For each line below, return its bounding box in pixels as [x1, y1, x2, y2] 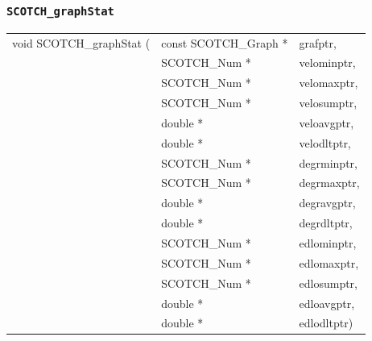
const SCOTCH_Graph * [161, 34, 288, 51]
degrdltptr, [299, 214, 353, 231]
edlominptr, [299, 234, 357, 251]
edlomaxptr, [299, 254, 359, 271]
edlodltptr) [299, 314, 353, 331]
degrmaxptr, [299, 174, 360, 191]
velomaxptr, [299, 74, 358, 91]
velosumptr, [299, 94, 358, 111]
